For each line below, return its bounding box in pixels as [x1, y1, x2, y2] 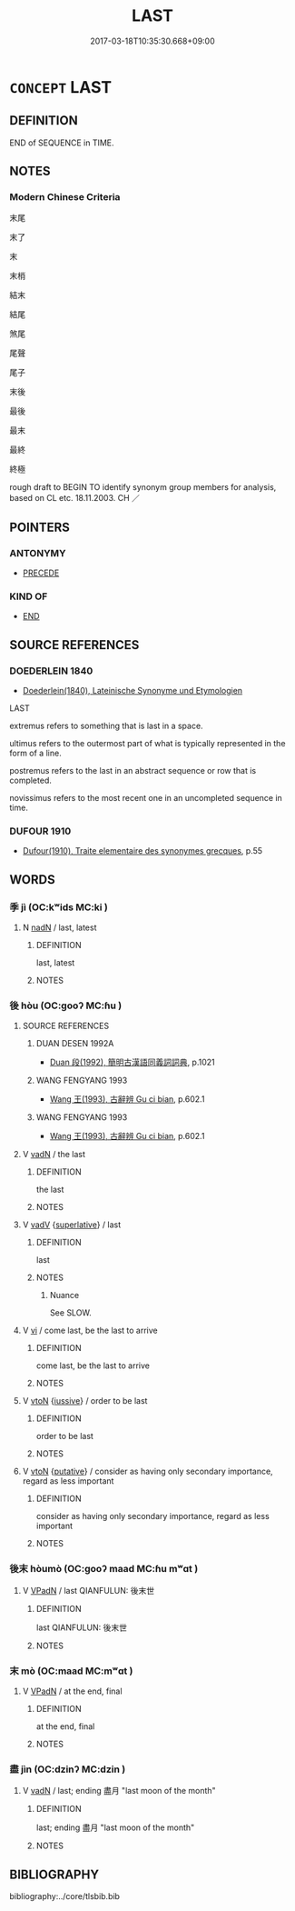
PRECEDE [22, 567, 60, 578]
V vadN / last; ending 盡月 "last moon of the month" [22, 1786, 216, 1796]
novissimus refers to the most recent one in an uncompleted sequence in [9, 793, 283, 804]
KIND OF [9, 590, 48, 603]
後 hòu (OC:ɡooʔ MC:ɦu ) [9, 999, 123, 1012]
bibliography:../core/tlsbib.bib [9, 1891, 121, 1902]
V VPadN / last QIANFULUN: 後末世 [22, 1585, 155, 1596]
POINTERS [9, 519, 71, 535]
